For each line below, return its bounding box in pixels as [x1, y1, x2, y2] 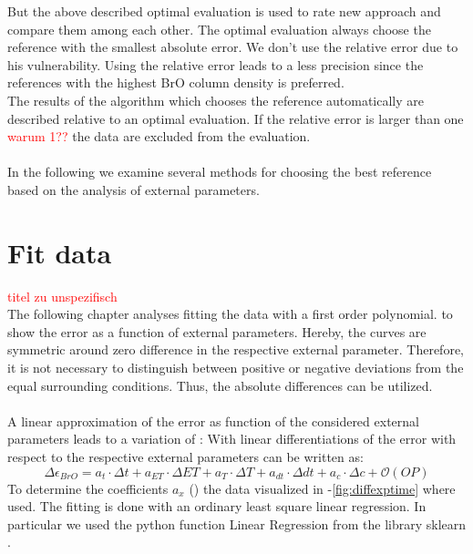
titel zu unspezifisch [7, 286, 118, 305]
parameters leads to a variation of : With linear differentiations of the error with [7, 429, 457, 448]
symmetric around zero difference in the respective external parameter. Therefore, [7, 340, 465, 359]
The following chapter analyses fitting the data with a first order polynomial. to [7, 304, 453, 323]
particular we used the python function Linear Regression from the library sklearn [7, 514, 467, 533]
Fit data [7, 233, 112, 271]
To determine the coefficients [7, 478, 169, 498]
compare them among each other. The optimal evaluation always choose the [7, 19, 431, 38]
